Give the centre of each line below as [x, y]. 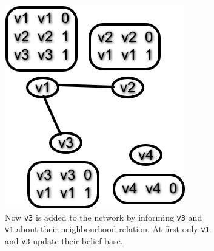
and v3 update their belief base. [64, 240]
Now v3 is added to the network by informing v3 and [104, 217]
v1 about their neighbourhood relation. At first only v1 [107, 229]
